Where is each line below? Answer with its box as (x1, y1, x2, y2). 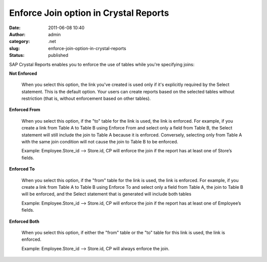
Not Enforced (9, 70, 37, 76)
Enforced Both (9, 218, 40, 224)
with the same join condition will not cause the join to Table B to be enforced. (21, 139, 178, 145)
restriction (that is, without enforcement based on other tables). (21, 95, 151, 101)
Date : (9, 25, 21, 31)
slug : (9, 45, 20, 51)
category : (9, 39, 30, 44)
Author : (9, 31, 26, 37)
